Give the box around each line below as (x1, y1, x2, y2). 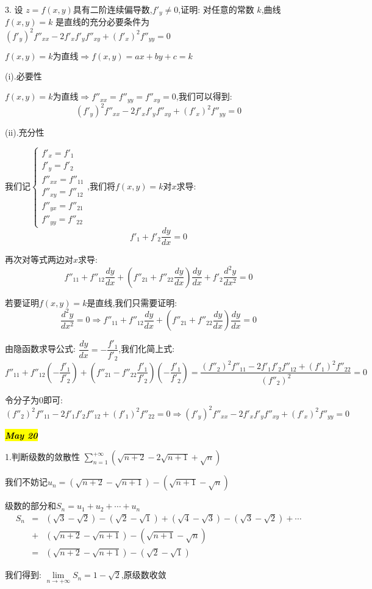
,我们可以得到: (176, 90, 232, 103)
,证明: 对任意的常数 (178, 3, 254, 15)
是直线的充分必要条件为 (55, 15, 150, 28)
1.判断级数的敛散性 (5, 450, 80, 463)
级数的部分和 (5, 499, 56, 512)
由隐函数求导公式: (5, 342, 76, 355)
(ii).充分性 (5, 126, 45, 139)
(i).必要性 (5, 69, 42, 82)
